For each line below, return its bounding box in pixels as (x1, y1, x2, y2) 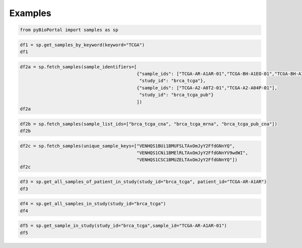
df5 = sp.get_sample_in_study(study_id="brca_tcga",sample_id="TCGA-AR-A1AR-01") (20, 223, 228, 228)
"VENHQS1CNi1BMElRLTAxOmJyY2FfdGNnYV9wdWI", (136, 150, 249, 156)
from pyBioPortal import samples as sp (20, 27, 118, 33)
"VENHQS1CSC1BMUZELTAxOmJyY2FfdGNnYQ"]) (136, 157, 238, 163)
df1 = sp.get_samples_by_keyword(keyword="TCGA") (20, 42, 145, 48)
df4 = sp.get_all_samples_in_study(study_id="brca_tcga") (20, 201, 166, 207)
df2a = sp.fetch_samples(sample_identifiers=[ (20, 64, 137, 70)
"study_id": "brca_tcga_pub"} (139, 92, 214, 98)
